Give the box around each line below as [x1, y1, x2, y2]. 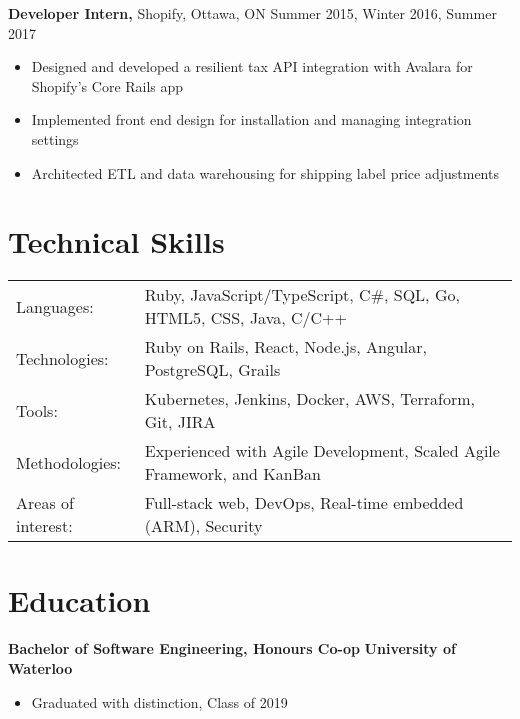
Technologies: [16, 346, 109, 370]
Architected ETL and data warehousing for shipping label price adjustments [31, 162, 499, 183]
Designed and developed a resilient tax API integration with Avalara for [31, 56, 473, 77]
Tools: [16, 398, 58, 422]
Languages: [16, 294, 94, 318]
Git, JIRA [144, 410, 216, 434]
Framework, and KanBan [144, 462, 321, 486]
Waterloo [8, 658, 73, 678]
